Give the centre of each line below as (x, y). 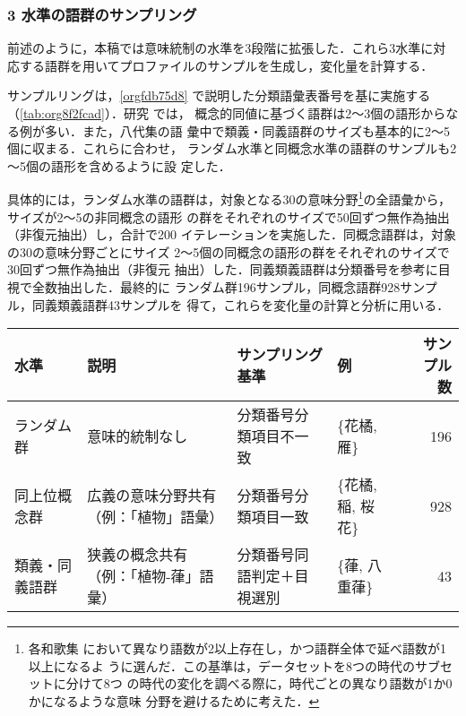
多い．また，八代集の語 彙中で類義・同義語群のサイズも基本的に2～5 (247, 130)
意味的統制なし (138, 436)
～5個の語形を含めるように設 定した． (119, 165)
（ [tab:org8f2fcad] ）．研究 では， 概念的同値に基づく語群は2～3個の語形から (227, 113)
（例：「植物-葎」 (143, 576)
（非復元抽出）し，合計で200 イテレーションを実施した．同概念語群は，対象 (232, 234)
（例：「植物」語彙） (155, 517)
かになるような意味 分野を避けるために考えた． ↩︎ (174, 700)
